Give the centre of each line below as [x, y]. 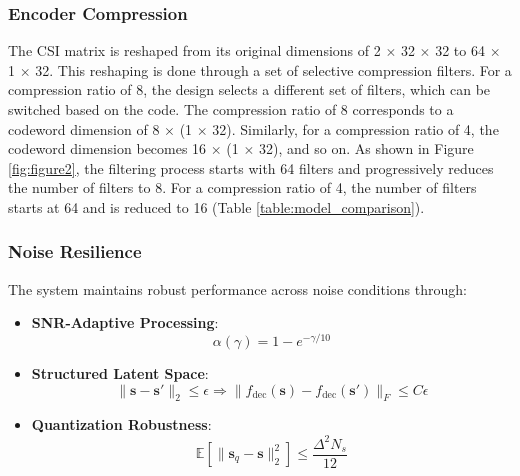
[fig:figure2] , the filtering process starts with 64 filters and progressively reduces [251, 167]
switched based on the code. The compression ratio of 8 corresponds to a [231, 109]
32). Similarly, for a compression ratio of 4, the [355, 128]
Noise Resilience [75, 251]
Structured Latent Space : [120, 373]
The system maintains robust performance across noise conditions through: [237, 288]
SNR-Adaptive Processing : [125, 322]
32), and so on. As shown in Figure [366, 148]
